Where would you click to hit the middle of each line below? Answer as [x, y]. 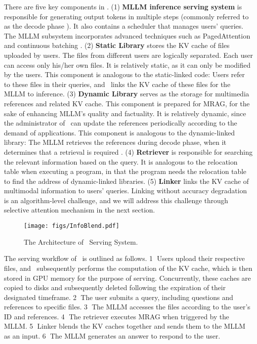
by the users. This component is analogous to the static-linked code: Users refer [125, 74]
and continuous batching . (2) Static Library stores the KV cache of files [117, 45]
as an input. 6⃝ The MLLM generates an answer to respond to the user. [112, 336]
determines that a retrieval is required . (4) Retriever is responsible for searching [128, 151]
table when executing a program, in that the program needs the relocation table [125, 171]
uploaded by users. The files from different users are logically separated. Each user [128, 55]
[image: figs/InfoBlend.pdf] [72, 226]
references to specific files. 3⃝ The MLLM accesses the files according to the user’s [127, 307]
